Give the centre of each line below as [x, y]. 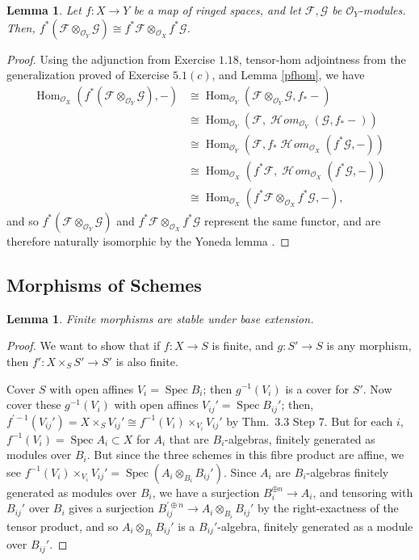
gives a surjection [111, 508]
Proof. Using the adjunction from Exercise [111, 59]
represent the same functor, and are [293, 220]
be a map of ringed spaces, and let [217, 10]
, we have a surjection [206, 492]
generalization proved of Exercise [88, 75]
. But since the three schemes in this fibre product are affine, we [245, 455]
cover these [34, 404]
